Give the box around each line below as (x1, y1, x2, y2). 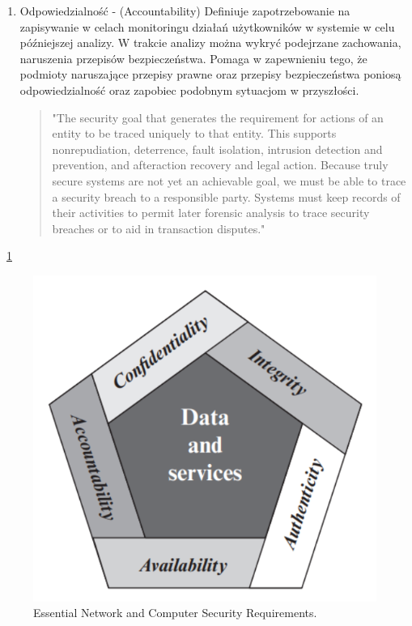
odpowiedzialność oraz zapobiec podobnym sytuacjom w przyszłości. (19, 81, 359, 98)
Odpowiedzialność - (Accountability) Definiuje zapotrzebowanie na (19, 2, 350, 19)
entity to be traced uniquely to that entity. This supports (52, 125, 337, 142)
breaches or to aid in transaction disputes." (52, 219, 265, 236)
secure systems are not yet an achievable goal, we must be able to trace (52, 172, 406, 189)
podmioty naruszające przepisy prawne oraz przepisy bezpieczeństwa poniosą (19, 66, 401, 83)
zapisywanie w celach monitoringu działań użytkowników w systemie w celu (19, 18, 395, 35)
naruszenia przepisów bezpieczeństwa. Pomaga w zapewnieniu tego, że (19, 49, 367, 66)
